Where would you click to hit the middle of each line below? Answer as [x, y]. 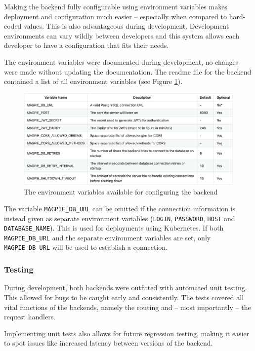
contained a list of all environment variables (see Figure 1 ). [93, 81]
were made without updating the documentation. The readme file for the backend [128, 71]
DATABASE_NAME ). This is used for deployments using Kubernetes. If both [114, 228]
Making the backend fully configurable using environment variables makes [116, 6]
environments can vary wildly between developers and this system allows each [122, 35]
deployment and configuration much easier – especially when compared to [115, 16]
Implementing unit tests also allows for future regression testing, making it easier [127, 333]
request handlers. [30, 317]
